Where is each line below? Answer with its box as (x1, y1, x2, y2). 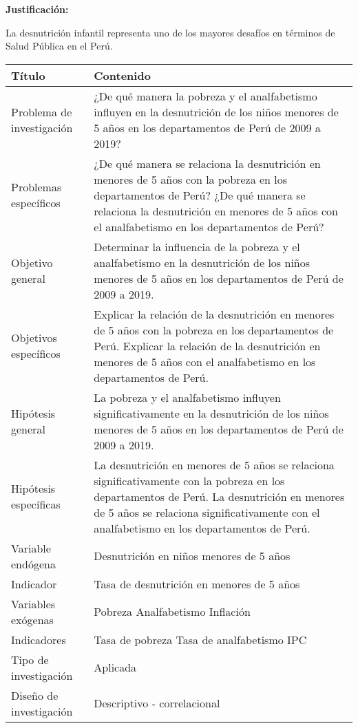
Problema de (11, 103, 72, 120)
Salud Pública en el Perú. (6, 39, 113, 53)
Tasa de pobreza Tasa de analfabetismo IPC (94, 631, 307, 647)
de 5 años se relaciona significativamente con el (94, 504, 320, 520)
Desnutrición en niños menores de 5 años (94, 548, 291, 564)
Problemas (11, 179, 62, 195)
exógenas (11, 611, 54, 628)
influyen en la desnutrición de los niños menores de (94, 103, 339, 120)
